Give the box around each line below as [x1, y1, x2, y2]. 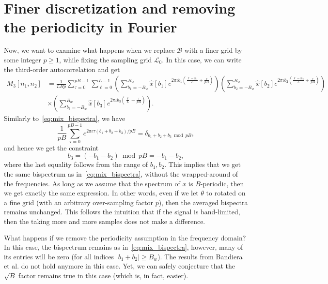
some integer [4, 54, 41, 64]
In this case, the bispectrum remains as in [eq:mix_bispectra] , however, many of [4, 242, 243, 252]
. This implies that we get [164, 159, 241, 169]
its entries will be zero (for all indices [4, 251, 114, 261]
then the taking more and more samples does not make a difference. [4, 216, 205, 226]
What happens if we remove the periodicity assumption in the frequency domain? [4, 232, 246, 242]
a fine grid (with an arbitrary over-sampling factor [4, 197, 153, 207]
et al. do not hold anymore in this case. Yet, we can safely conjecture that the [4, 261, 235, 271]
